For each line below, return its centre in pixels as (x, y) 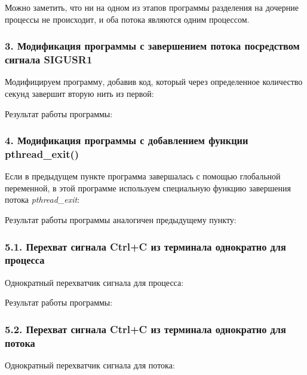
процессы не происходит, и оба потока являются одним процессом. (127, 19)
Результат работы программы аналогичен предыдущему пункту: (121, 220)
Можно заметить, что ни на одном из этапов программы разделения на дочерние (152, 7)
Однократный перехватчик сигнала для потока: (90, 365)
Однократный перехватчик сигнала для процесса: (94, 282)
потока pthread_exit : (42, 199)
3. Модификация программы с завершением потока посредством (152, 46)
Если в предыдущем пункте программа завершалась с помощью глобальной (143, 176)
